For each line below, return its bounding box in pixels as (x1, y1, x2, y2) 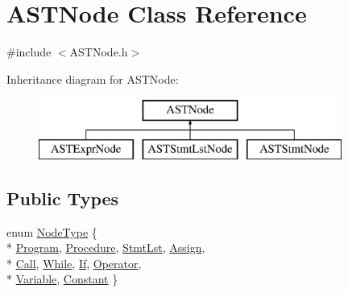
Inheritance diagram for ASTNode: (6, 70, 179, 87)
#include (6, 43, 52, 60)
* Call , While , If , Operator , (6, 254, 142, 271)
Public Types (6, 185, 119, 210)
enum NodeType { (6, 223, 97, 240)
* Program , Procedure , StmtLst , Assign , (6, 239, 205, 256)
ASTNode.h (69, 43, 128, 60)
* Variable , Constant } (6, 270, 118, 287)
